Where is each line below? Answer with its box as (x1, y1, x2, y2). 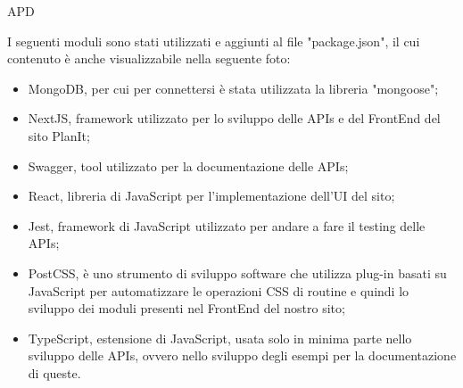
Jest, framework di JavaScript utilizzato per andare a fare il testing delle (28, 216, 426, 235)
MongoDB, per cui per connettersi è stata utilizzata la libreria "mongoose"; (28, 78, 439, 97)
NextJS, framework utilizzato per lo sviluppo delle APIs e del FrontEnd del (28, 109, 441, 128)
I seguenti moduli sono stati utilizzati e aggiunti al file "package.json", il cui (7, 31, 420, 50)
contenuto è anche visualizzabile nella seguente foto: (7, 49, 291, 68)
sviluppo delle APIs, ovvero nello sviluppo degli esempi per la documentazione (28, 346, 457, 365)
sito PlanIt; (28, 126, 90, 144)
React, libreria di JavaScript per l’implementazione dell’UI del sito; (28, 186, 395, 205)
